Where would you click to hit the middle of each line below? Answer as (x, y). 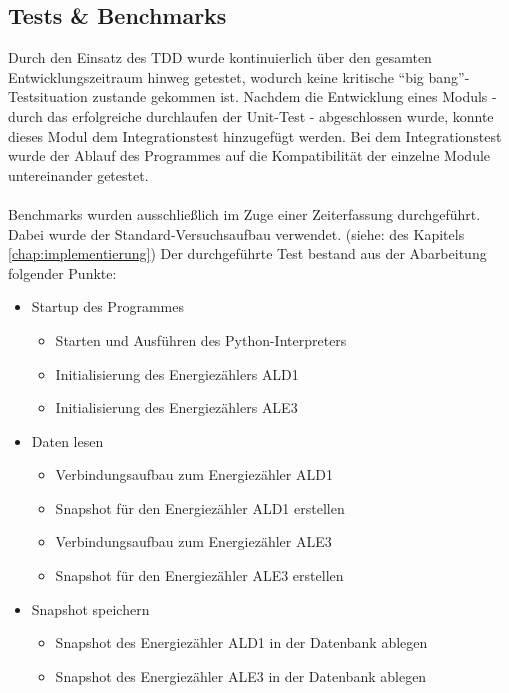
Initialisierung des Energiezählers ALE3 (176, 407)
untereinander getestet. (78, 174)
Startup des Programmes (107, 306)
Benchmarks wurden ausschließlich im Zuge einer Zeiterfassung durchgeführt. (244, 213)
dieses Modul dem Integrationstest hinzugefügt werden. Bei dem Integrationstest (255, 135)
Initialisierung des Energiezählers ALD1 (177, 373)
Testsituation (48, 96)
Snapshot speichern (90, 608)
